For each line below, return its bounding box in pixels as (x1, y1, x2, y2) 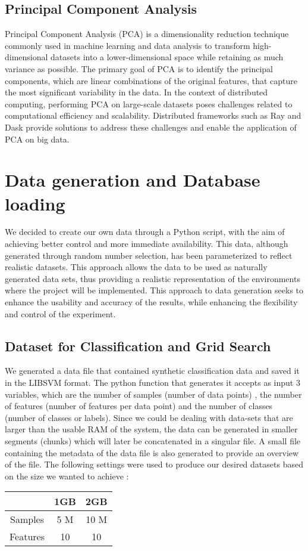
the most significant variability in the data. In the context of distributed (5, 86, 268, 98)
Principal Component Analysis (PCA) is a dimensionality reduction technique (5, 27, 289, 40)
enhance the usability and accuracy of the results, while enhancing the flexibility (5, 296, 298, 308)
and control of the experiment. (5, 307, 116, 320)
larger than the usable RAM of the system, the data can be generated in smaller (5, 423, 298, 435)
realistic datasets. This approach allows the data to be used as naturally (5, 261, 268, 273)
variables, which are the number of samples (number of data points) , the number (5, 388, 302, 400)
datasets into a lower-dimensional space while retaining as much (51, 51, 284, 63)
